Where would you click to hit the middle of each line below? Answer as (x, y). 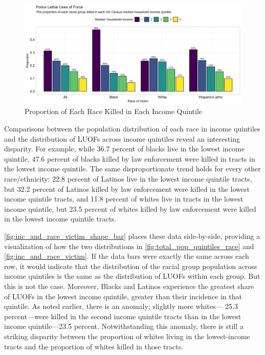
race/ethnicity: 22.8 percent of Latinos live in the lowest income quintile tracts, (128, 179)
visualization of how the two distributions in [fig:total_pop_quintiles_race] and (129, 246)
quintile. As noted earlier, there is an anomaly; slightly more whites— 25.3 (121, 306)
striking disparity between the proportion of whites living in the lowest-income (127, 336)
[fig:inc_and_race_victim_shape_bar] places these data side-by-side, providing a (132, 236)
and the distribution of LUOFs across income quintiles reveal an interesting (122, 138)
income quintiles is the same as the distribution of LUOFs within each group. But (132, 276)
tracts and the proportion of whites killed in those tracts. (94, 346)
